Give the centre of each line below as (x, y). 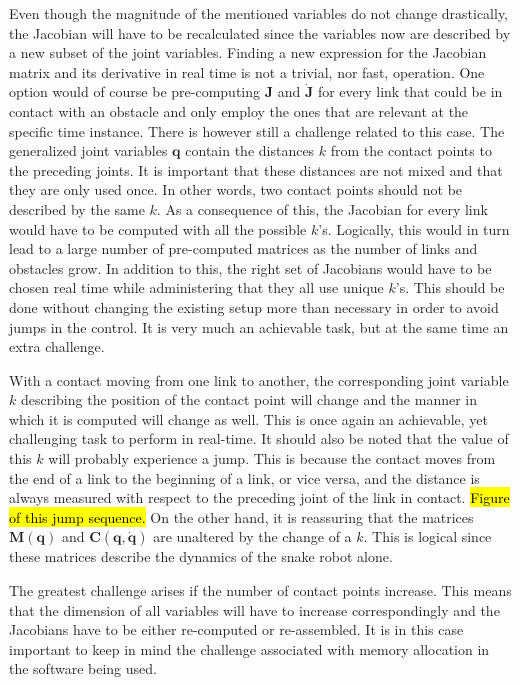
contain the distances (250, 150)
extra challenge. (57, 346)
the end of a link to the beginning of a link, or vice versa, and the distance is (244, 477)
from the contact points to (411, 150)
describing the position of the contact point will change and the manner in (248, 399)
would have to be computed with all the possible (158, 228)
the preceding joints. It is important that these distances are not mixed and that (256, 169)
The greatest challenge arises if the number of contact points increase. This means (260, 590)
